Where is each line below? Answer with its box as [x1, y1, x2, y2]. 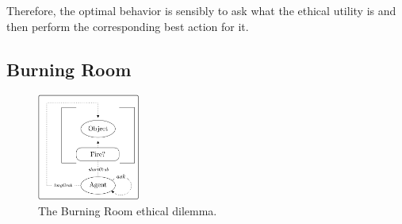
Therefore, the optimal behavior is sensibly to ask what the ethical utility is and [6, 2, 396, 18]
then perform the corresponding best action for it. [6, 17, 249, 34]
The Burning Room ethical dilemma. [38, 203, 217, 219]
